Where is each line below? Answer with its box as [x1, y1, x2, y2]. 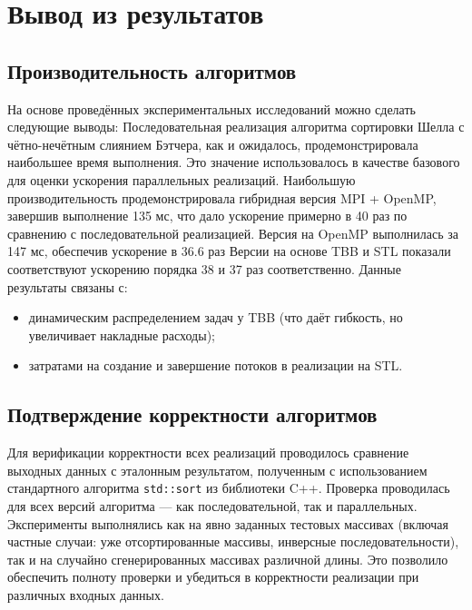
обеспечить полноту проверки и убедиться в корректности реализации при [7, 567, 419, 586]
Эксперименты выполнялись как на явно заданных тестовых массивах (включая [7, 514, 448, 533]
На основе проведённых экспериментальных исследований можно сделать [7, 99, 416, 118]
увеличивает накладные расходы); [28, 325, 215, 344]
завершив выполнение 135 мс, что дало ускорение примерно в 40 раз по [7, 206, 408, 225]
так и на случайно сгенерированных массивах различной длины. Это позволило [7, 549, 448, 568]
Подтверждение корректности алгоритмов [7, 400, 378, 428]
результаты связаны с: [7, 277, 128, 296]
